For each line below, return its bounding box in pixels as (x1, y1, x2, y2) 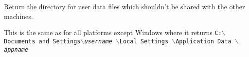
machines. (4, 11, 33, 21)
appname (4, 46, 29, 53)
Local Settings (119, 38, 169, 45)
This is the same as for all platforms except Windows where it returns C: (4, 27, 222, 38)
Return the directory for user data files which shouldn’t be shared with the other (4, 1, 245, 11)
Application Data (176, 38, 231, 45)
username (84, 38, 112, 45)
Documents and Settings (4, 38, 81, 45)
